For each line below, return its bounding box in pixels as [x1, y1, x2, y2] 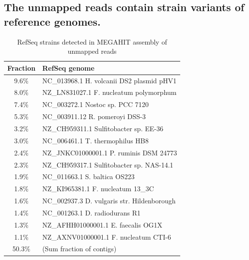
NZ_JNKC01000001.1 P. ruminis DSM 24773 [42, 147, 177, 157]
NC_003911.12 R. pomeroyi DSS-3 [42, 111, 146, 122]
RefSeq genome [42, 62, 94, 73]
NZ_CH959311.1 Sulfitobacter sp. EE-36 [42, 123, 163, 133]
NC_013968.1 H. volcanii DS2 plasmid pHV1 [42, 75, 177, 85]
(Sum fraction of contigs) [42, 244, 117, 254]
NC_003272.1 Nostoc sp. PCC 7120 [42, 99, 149, 109]
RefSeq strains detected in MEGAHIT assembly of [17, 36, 167, 46]
